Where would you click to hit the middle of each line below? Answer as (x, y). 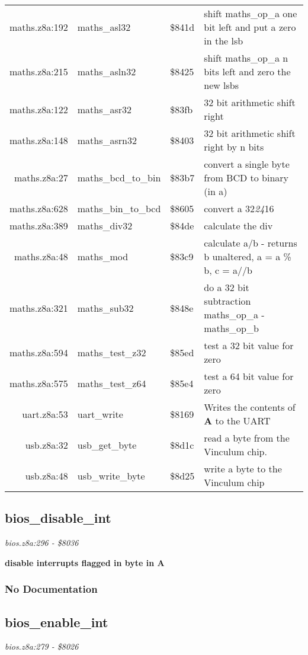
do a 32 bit (227, 287)
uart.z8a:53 (45, 414)
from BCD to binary (246, 178)
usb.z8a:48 (46, 475)
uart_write (100, 414)
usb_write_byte (111, 475)
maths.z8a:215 (39, 71)
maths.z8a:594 (39, 352)
